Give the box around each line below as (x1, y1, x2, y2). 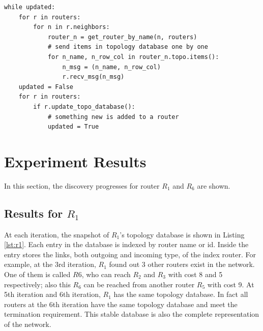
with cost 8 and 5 (168, 269, 223, 280)
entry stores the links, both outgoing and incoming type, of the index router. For (4, 249, 256, 259)
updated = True (47, 123, 99, 131)
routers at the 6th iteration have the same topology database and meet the (4, 298, 238, 309)
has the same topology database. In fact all (113, 289, 248, 299)
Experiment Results (4, 151, 147, 171)
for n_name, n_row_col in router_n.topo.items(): (47, 53, 219, 61)
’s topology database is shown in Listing (120, 229, 245, 239)
